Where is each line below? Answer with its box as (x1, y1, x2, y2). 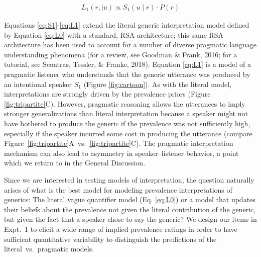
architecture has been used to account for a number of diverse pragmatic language (4, 39, 256, 50)
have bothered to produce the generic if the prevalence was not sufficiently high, (4, 118, 250, 128)
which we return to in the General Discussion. (4, 157, 146, 168)
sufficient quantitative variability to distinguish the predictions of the (4, 233, 217, 244)
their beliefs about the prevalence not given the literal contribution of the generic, (4, 204, 256, 214)
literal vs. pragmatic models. (4, 243, 94, 254)
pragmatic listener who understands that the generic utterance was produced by (4, 69, 250, 79)
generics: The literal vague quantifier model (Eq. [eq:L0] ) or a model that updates (4, 194, 255, 205)
